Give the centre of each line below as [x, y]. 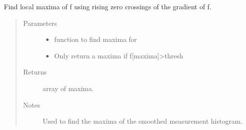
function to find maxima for [96, 39]
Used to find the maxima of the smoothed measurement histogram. [142, 121]
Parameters [40, 23]
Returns [35, 72]
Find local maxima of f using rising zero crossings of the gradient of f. [108, 6]
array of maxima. [68, 88]
